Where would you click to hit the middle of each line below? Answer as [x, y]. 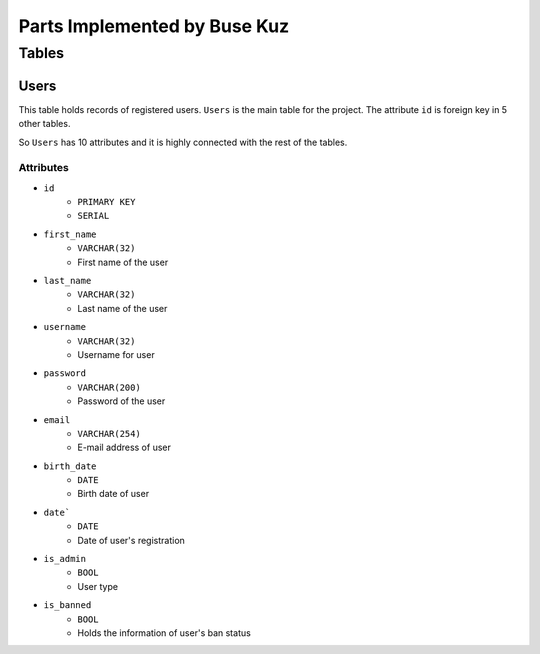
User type [98, 586]
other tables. [44, 124]
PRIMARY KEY [106, 202]
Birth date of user [113, 494]
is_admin [65, 559]
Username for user [116, 354]
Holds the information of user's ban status [164, 632]
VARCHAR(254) [109, 433]
